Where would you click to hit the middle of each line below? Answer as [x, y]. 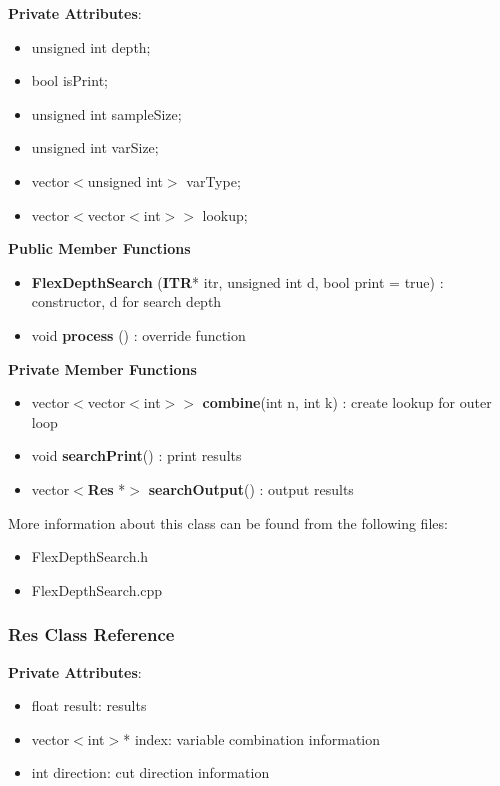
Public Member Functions [99, 248]
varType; [213, 180]
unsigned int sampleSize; [106, 113]
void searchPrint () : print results [136, 455]
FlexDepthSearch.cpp [97, 589]
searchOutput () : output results [251, 488]
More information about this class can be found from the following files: [228, 522]
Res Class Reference [91, 634]
